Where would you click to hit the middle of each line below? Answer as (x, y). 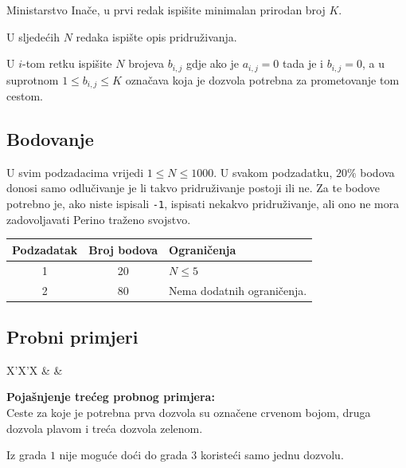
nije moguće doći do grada (123, 455)
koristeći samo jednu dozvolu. (272, 455)
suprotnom (33, 79)
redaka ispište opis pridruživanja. (156, 36)
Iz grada (27, 455)
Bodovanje (50, 139)
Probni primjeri (72, 336)
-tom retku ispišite (67, 63)
